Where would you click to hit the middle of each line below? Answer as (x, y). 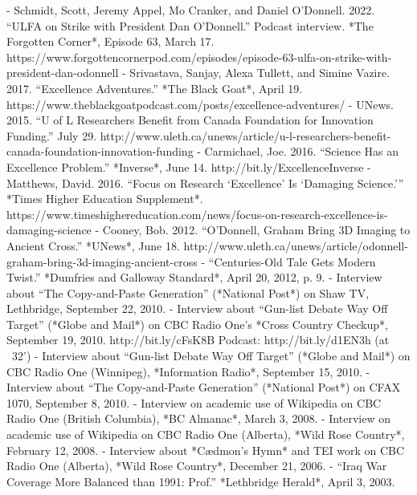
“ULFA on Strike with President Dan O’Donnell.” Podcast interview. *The (190, 25)
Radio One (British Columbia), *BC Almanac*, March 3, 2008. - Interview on (198, 418)
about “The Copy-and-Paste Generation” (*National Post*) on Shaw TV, (188, 292)
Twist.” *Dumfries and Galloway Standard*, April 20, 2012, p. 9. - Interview (194, 277)
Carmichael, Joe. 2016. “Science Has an (302, 151)
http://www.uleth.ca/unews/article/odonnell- (296, 245)
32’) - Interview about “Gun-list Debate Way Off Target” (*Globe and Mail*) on (211, 356)
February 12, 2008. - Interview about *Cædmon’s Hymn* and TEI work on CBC (206, 450)
